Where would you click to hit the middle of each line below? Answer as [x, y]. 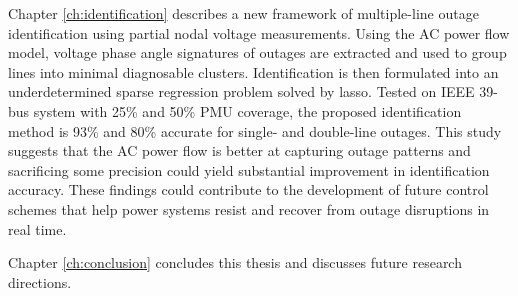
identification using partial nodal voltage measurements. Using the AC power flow [259, 32]
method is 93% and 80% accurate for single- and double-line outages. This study [255, 130]
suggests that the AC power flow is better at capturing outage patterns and [239, 150]
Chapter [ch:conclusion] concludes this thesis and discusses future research [235, 262]
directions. [40, 281]
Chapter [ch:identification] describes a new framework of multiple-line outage [243, 13]
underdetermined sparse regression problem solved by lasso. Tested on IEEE [241, 91]
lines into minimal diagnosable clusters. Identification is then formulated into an [253, 71]
